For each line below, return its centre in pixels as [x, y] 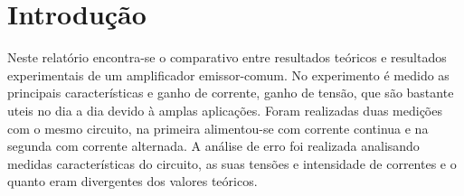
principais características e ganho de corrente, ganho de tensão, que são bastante [231, 93]
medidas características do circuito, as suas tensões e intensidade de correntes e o [232, 163]
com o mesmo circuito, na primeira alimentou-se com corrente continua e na [218, 128]
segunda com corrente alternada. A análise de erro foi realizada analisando [213, 146]
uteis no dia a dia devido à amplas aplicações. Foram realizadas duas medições [225, 110]
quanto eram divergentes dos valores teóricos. [133, 181]
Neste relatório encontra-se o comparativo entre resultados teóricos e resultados [227, 57]
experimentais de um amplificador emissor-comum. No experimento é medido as [228, 75]
